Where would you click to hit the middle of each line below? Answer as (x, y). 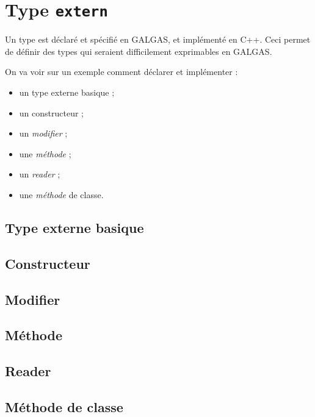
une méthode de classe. (61, 194)
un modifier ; (43, 133)
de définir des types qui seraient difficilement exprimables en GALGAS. (139, 51)
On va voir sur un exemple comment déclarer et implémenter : (121, 72)
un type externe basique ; (67, 92)
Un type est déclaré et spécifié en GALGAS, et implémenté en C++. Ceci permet (158, 39)
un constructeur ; (51, 112)
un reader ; (40, 174)
